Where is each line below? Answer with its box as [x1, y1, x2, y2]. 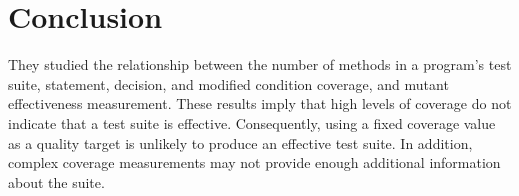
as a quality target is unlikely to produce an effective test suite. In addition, [8, 132, 473, 153]
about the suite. [8, 171, 105, 192]
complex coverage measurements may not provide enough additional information [8, 152, 501, 173]
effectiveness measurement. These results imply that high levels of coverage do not [8, 93, 512, 114]
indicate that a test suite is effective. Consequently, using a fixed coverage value [8, 112, 496, 133]
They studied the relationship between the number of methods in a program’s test [8, 54, 512, 75]
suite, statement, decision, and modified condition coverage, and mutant [8, 73, 449, 94]
